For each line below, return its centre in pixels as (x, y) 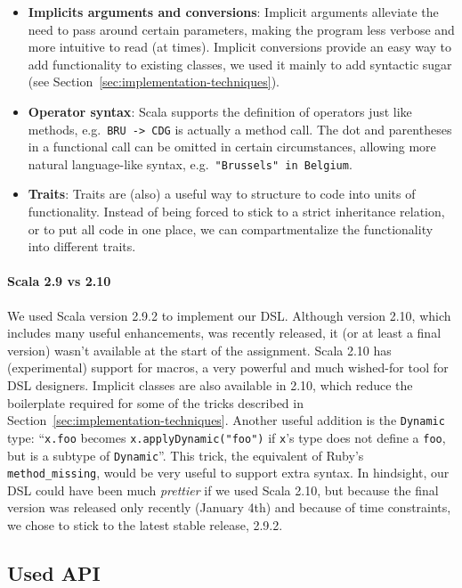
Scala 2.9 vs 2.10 (59, 281)
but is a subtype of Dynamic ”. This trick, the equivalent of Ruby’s (186, 455)
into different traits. (82, 246)
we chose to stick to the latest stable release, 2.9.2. (145, 525)
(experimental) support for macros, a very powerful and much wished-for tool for (228, 367)
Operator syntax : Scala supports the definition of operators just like (220, 111)
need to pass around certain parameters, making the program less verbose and (241, 29)
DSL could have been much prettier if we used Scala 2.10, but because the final (223, 490)
